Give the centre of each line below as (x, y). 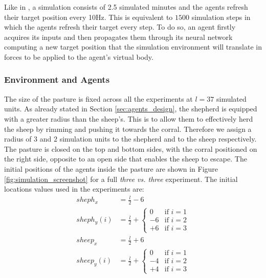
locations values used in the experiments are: (74, 189)
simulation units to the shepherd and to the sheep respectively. (158, 139)
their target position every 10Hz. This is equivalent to (88, 17)
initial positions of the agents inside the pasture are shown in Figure (111, 168)
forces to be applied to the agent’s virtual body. (79, 56)
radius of (18, 139)
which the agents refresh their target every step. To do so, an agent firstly (120, 27)
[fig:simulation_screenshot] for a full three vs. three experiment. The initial (121, 179)
